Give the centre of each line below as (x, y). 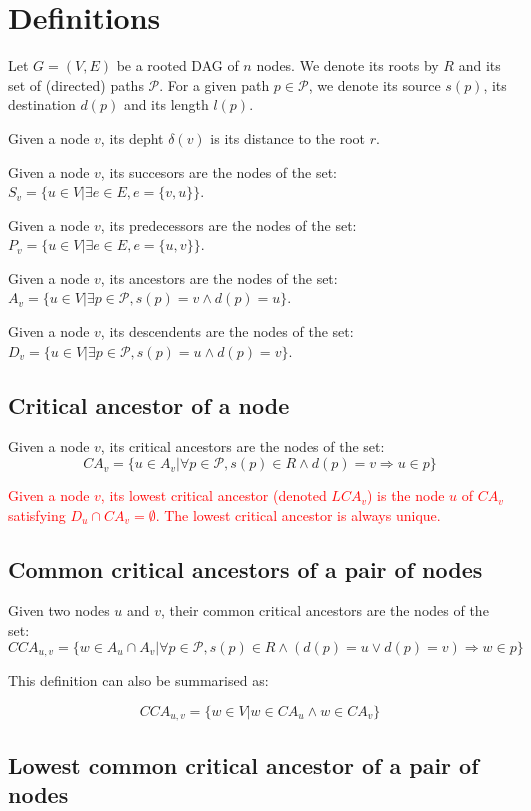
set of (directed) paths (76, 84)
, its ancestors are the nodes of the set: (219, 277)
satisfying (37, 514)
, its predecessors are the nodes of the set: (228, 224)
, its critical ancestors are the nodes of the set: (242, 446)
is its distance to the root (287, 137)
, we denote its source (374, 84)
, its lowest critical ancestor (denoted (213, 495)
